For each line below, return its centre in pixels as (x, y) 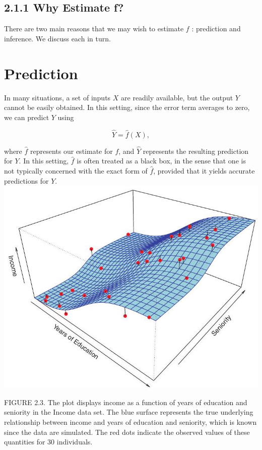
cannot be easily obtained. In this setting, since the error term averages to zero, (127, 107)
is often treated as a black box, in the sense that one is (161, 161)
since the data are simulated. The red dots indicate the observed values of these (127, 432)
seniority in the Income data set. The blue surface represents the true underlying (129, 412)
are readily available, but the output (177, 97)
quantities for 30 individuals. (48, 442)
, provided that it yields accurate (204, 170)
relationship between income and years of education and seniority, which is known (130, 421)
